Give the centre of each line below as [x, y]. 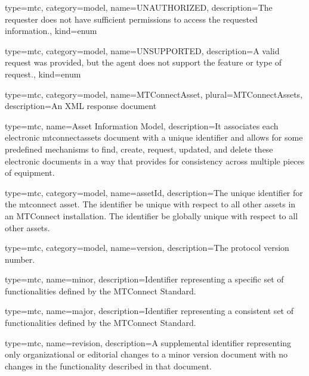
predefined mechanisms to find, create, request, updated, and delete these [139, 149]
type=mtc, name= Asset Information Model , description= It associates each [142, 125]
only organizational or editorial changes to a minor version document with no [146, 354]
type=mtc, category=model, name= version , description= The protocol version [147, 248]
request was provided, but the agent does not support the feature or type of [143, 62]
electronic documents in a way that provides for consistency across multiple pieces [155, 161]
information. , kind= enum [51, 31]
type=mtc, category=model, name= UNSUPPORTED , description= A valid [142, 50]
